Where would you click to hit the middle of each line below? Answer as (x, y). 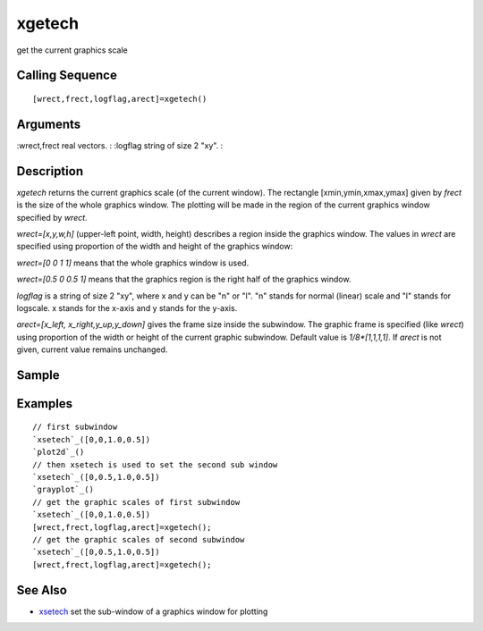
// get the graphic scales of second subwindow (139, 539)
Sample (38, 375)
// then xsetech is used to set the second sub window (155, 464)
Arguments (49, 124)
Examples (45, 404)
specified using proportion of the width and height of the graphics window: (155, 247)
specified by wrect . (52, 217)
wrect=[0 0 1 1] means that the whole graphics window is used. (133, 263)
